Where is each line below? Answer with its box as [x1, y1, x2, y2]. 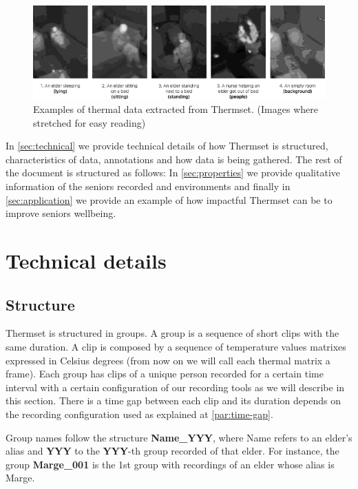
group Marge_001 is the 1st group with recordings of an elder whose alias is [6, 457, 335, 471]
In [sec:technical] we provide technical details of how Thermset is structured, [6, 138, 328, 153]
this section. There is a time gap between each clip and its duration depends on [6, 393, 341, 408]
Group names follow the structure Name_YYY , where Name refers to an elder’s [6, 430, 352, 444]
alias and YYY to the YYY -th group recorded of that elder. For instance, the [6, 444, 339, 458]
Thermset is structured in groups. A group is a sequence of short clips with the [6, 326, 339, 340]
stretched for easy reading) [33, 115, 146, 129]
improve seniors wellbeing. [6, 206, 116, 220]
